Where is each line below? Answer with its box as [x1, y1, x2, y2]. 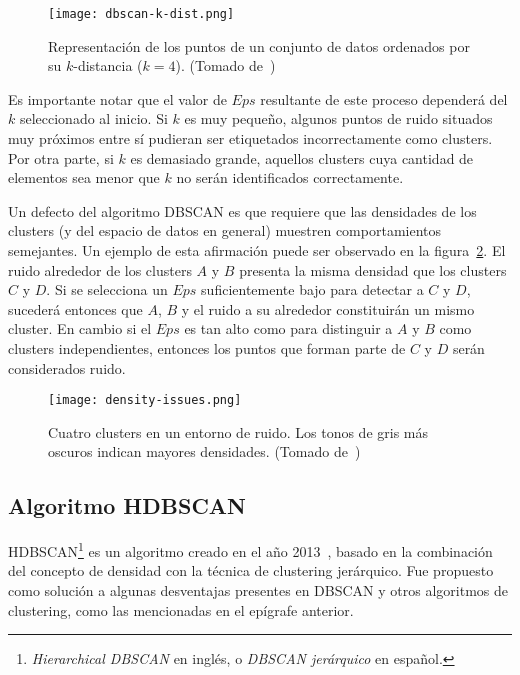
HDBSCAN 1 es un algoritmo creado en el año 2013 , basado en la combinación [8, 538, 493, 561]
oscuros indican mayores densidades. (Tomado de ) [48, 441, 361, 462]
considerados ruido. [8, 357, 126, 378]
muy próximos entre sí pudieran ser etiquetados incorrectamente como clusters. [8, 128, 493, 149]
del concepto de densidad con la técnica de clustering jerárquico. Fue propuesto [8, 560, 494, 581]
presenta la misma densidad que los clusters [239, 259, 507, 280]
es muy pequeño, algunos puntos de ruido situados [184, 108, 493, 129]
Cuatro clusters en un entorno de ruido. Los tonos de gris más [48, 421, 429, 442]
